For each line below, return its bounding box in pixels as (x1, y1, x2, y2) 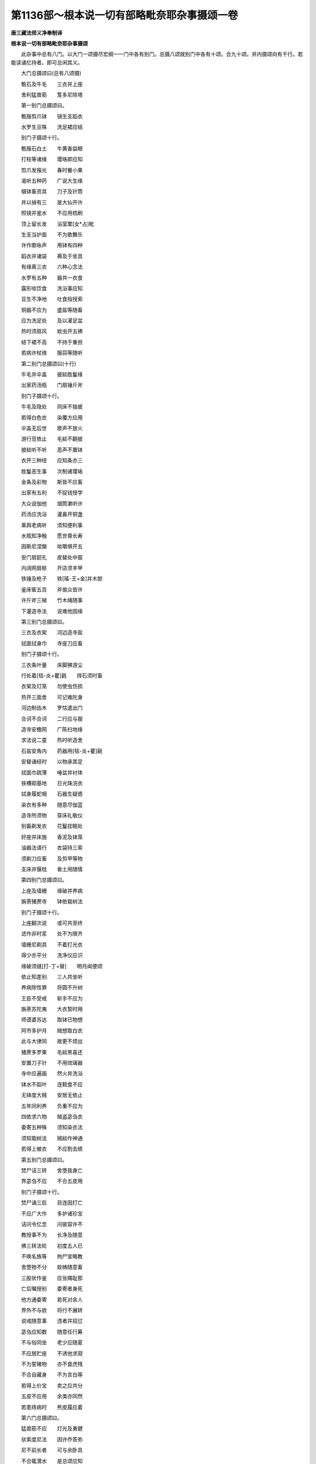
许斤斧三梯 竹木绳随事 (20, 597, 83, 604)
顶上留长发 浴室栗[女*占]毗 (20, 220, 95, 227)
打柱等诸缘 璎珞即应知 (20, 156, 83, 163)
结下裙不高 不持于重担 (20, 338, 83, 346)
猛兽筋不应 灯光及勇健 (20, 1425, 83, 1432)
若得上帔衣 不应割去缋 (20, 1145, 83, 1152)
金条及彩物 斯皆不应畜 (20, 478, 83, 485)
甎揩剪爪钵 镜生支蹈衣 (20, 112, 83, 119)
